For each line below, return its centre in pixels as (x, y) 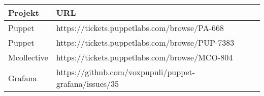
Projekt (24, 12)
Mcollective (28, 57)
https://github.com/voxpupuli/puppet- (126, 72)
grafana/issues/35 (88, 84)
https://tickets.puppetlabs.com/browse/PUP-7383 (145, 42)
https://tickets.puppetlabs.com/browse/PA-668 (140, 28)
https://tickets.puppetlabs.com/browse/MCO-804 (144, 57)
